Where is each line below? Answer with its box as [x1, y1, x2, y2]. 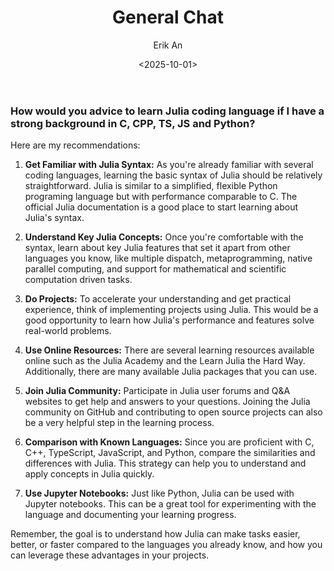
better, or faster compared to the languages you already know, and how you [10, 539, 323, 551]
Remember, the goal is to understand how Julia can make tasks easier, [10, 528, 301, 540]
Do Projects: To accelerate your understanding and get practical [24, 293, 292, 305]
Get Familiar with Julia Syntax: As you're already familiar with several [24, 159, 314, 171]
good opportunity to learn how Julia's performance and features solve [24, 314, 315, 326]
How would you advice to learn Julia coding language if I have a [10, 104, 325, 118]
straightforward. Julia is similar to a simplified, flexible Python [24, 180, 278, 192]
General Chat [112, 6, 224, 29]
